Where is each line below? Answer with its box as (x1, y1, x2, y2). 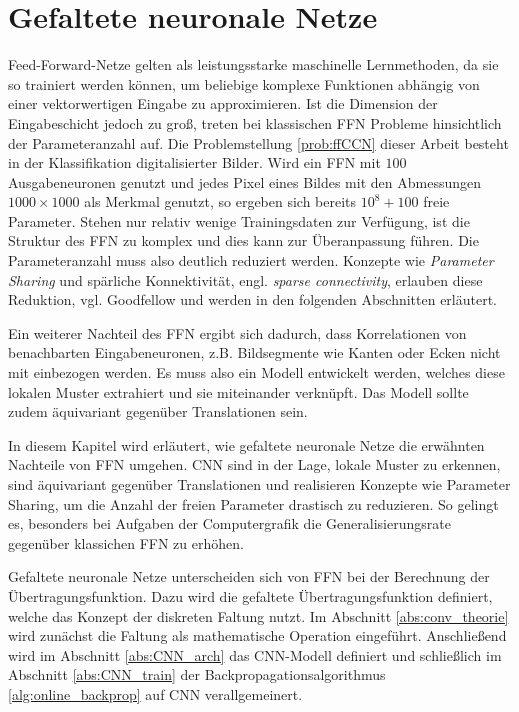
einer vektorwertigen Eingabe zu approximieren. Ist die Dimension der (8, 93, 438, 114)
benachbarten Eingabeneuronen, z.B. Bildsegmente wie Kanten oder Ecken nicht (8, 342, 501, 363)
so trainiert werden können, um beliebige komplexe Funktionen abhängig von (8, 73, 480, 94)
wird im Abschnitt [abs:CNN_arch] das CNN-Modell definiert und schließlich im (8, 644, 502, 665)
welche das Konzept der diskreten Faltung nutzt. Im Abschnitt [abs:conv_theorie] (8, 605, 509, 626)
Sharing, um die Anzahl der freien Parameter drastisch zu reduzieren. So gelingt (8, 493, 499, 514)
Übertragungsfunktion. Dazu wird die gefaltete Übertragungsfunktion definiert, (8, 585, 493, 606)
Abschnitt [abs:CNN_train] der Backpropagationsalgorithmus (8, 664, 386, 685)
